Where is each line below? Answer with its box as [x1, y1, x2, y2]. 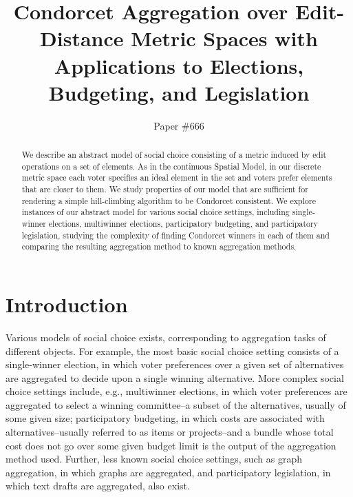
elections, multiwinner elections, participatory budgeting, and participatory [48, 218, 318, 230]
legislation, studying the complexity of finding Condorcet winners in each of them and [21, 229, 330, 241]
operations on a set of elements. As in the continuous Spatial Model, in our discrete [21, 160, 321, 172]
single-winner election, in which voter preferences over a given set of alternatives [6, 357, 344, 372]
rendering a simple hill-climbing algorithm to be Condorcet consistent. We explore [21, 194, 316, 206]
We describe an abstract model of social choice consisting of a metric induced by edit [21, 149, 327, 161]
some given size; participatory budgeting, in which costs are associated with [6, 411, 325, 425]
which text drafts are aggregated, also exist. [6, 478, 190, 493]
